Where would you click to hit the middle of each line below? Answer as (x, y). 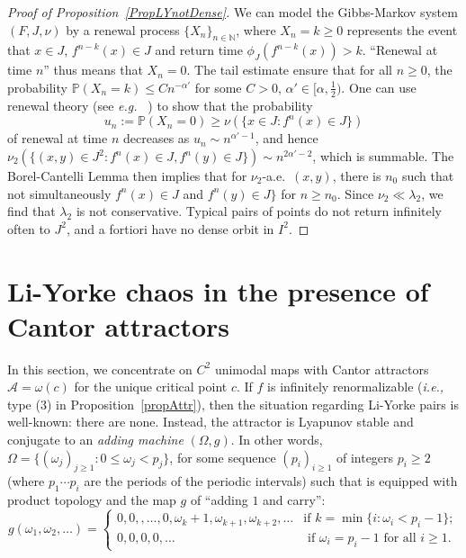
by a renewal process (123, 29)
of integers (365, 457)
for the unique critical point (151, 387)
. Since (355, 193)
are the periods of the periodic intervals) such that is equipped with (271, 481)
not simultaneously (59, 193)
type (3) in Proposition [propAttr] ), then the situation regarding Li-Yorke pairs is (233, 404)
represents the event (402, 29)
